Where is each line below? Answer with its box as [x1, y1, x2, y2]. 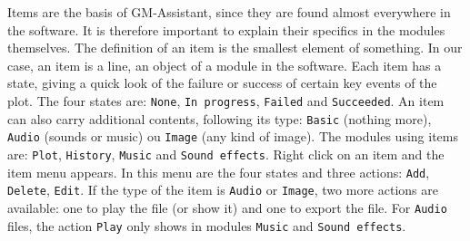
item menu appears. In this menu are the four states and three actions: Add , [7, 162, 430, 181]
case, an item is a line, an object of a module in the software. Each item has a [7, 55, 442, 74]
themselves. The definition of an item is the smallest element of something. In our [7, 38, 463, 57]
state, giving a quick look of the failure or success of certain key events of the [7, 73, 437, 92]
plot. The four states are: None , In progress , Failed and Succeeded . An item [7, 91, 445, 110]
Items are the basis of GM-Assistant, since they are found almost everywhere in [7, 3, 451, 21]
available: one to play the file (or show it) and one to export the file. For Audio [7, 198, 447, 217]
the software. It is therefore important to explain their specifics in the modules [7, 20, 445, 39]
